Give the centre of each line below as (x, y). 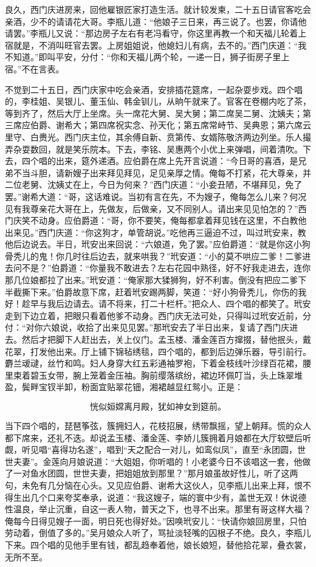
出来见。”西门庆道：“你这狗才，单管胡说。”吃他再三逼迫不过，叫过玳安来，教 (156, 232)
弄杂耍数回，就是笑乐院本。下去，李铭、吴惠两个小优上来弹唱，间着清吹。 (154, 149)
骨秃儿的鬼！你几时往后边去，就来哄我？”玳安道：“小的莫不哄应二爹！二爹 (154, 256)
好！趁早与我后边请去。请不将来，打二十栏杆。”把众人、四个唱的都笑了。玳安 (158, 304)
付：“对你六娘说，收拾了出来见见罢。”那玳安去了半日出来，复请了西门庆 (147, 327)
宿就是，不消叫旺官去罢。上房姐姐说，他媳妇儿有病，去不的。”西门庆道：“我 (156, 45)
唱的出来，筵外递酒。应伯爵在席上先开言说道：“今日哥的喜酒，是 (168, 161)
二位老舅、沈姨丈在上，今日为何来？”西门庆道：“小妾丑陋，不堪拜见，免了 (154, 184)
